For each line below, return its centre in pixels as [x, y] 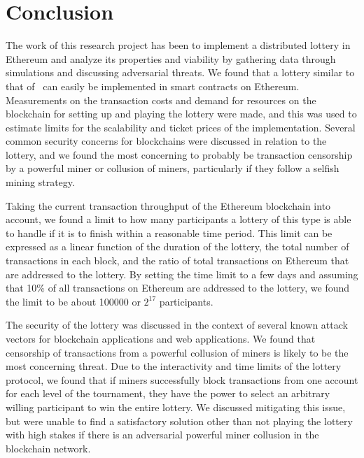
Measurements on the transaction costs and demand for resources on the [161, 100]
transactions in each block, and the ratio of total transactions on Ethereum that [177, 260]
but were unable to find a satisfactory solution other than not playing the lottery [179, 421]
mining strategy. [40, 182]
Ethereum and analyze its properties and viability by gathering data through [171, 58]
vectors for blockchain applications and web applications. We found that [161, 338]
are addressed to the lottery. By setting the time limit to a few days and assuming [182, 274]
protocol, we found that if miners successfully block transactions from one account [182, 379]
